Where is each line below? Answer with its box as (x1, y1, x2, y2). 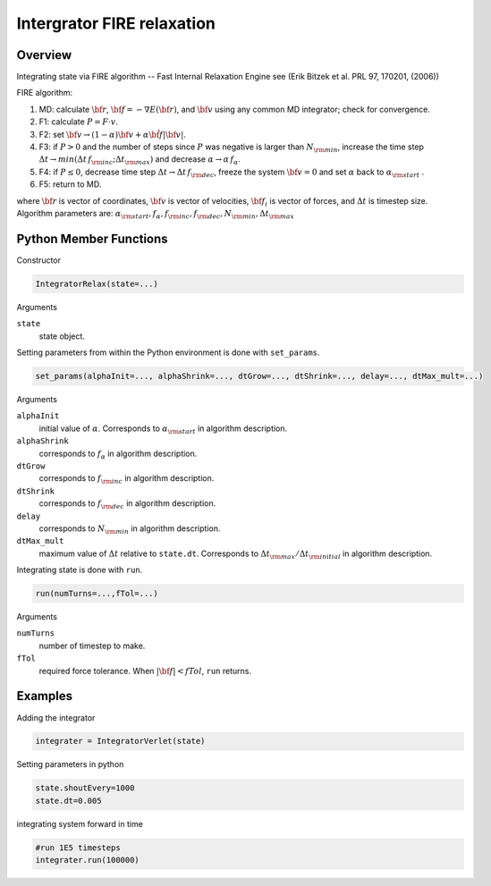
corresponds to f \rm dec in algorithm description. (38, 498, 216, 511)
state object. (38, 331, 85, 342)
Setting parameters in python (16, 759, 124, 770)
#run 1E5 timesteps (35, 842, 121, 853)
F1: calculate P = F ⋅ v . (38, 116, 119, 127)
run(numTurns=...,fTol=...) (35, 588, 158, 599)
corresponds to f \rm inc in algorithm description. (38, 473, 215, 486)
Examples (16, 688, 73, 704)
